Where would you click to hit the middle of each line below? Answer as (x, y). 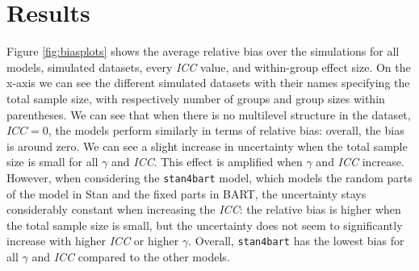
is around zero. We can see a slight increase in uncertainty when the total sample (207, 146)
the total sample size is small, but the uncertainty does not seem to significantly (205, 225)
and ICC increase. (360, 162)
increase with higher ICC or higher (93, 241)
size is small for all (52, 162)
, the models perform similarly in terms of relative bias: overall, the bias (226, 130)
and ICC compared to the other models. (131, 256)
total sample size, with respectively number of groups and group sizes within (196, 98)
